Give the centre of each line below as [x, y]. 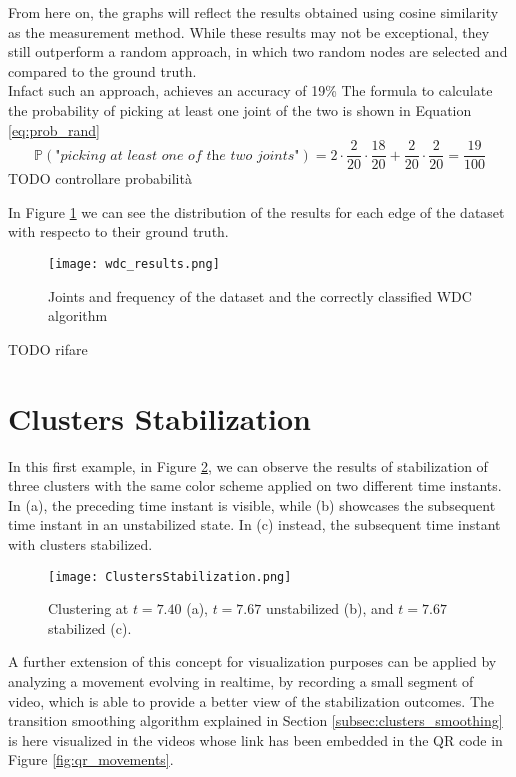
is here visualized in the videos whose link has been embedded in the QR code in [255, 739]
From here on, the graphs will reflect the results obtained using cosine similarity [253, 12]
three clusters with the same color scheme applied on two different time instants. [255, 485]
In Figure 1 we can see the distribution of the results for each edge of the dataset [256, 211]
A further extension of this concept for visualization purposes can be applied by [252, 661]
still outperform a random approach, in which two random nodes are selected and [258, 51]
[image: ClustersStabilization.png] [170, 576]
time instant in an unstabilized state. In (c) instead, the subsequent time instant [254, 524]
